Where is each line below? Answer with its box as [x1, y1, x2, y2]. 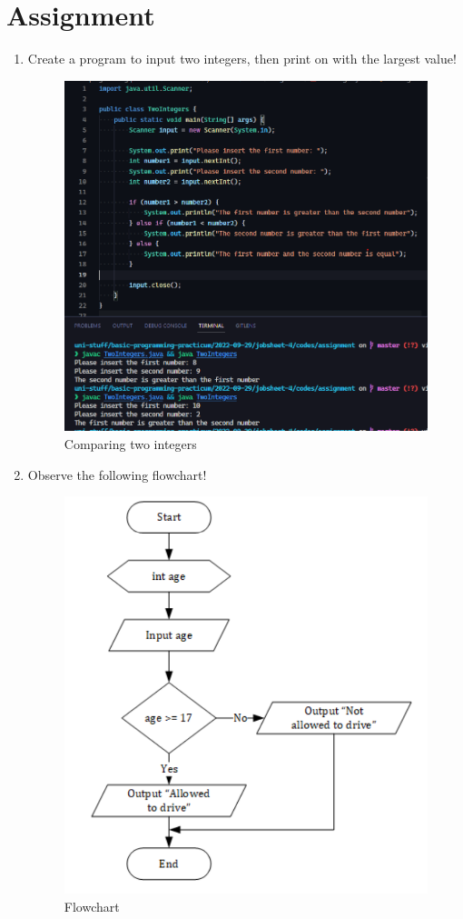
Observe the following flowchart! [27, 464, 207, 484]
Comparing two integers [64, 435, 197, 454]
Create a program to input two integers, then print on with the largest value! [27, 49, 457, 68]
